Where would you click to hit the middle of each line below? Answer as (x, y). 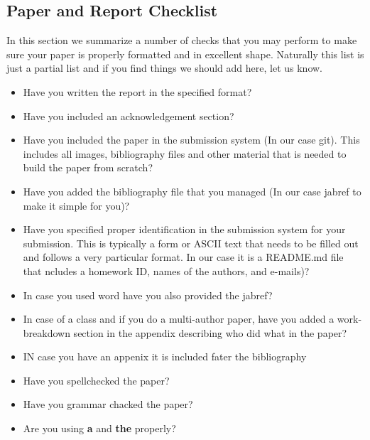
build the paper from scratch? (88, 167)
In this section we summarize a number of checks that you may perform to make (182, 40)
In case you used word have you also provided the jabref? (148, 295)
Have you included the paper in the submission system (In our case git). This (191, 140)
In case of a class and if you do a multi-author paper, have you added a (179, 319)
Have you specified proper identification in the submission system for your (184, 229)
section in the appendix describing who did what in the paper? (210, 332)
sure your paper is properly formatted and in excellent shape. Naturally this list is (185, 54)
